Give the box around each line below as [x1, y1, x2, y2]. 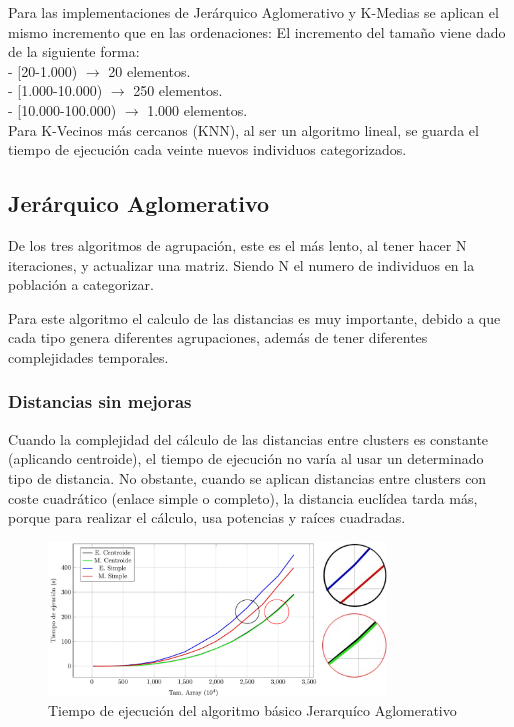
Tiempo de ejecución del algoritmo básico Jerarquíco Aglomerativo [48, 699, 457, 720]
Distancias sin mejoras [8, 389, 192, 414]
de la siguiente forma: [8, 41, 140, 62]
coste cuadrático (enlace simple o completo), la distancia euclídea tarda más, [8, 487, 478, 508]
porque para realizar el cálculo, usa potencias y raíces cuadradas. [8, 507, 406, 528]
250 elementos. [133, 80, 223, 101]
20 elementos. [108, 60, 191, 81]
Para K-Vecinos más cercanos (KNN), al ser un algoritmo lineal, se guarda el [8, 119, 479, 140]
